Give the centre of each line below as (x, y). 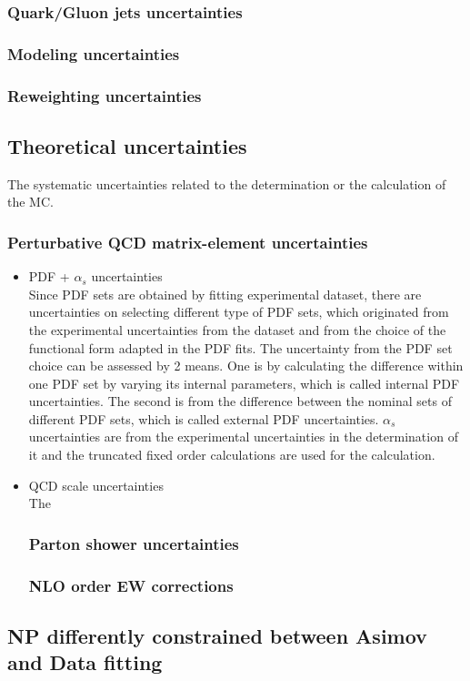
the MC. (30, 202)
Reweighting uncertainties (105, 95)
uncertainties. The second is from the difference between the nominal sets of (240, 401)
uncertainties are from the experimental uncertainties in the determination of (243, 437)
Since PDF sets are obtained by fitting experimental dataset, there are (225, 294)
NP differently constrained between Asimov (217, 635)
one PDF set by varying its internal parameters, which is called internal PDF (244, 383)
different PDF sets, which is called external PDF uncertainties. (204, 418)
